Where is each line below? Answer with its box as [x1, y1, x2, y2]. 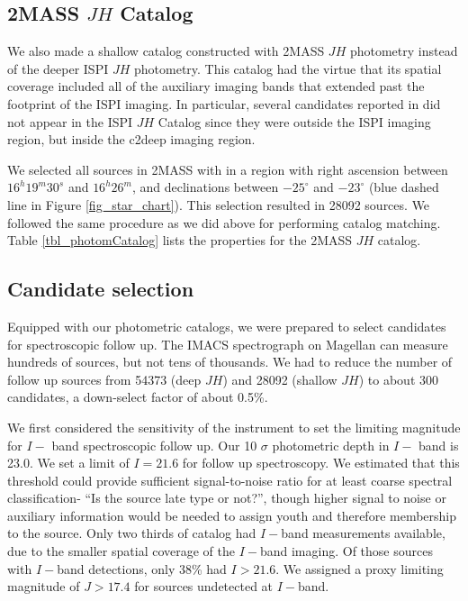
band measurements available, [281, 524, 445, 542]
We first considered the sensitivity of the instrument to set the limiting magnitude [7, 417, 461, 436]
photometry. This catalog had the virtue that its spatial [133, 59, 442, 77]
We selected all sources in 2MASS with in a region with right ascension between [7, 159, 448, 178]
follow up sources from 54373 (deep [7, 369, 202, 388]
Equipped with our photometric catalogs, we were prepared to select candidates [7, 316, 446, 335]
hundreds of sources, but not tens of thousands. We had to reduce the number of [7, 352, 453, 371]
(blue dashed [368, 178, 439, 196]
